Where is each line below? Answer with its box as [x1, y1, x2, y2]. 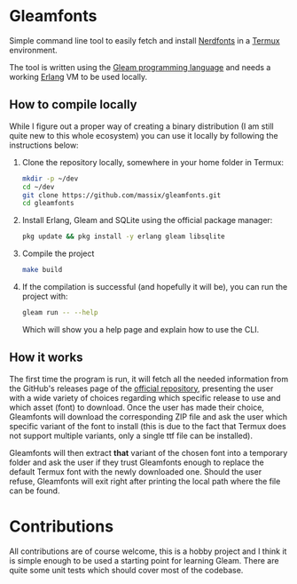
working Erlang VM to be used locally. [9, 71, 148, 82]
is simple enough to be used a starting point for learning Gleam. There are [9, 555, 279, 565]
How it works [9, 350, 83, 365]
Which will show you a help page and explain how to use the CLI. [21, 324, 260, 334]
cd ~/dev [21, 182, 55, 191]
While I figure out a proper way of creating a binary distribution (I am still [9, 121, 274, 132]
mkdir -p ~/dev [21, 174, 79, 183]
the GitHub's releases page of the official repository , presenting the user [9, 383, 274, 394]
